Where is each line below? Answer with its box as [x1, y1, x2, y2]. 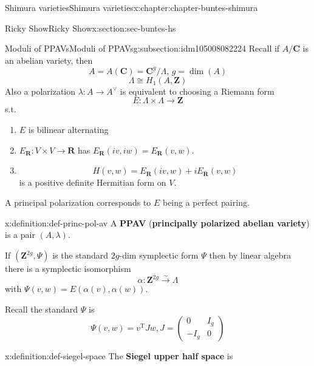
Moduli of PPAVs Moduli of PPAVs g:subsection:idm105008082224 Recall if [5, 42, 280, 55]
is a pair [5, 228, 35, 241]
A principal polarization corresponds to [5, 196, 151, 209]
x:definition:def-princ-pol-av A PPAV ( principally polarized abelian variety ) [5, 216, 310, 229]
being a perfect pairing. [162, 196, 250, 209]
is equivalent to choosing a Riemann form [120, 84, 275, 97]
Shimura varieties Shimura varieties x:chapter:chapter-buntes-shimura [5, 1, 258, 13]
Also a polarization [5, 84, 76, 97]
